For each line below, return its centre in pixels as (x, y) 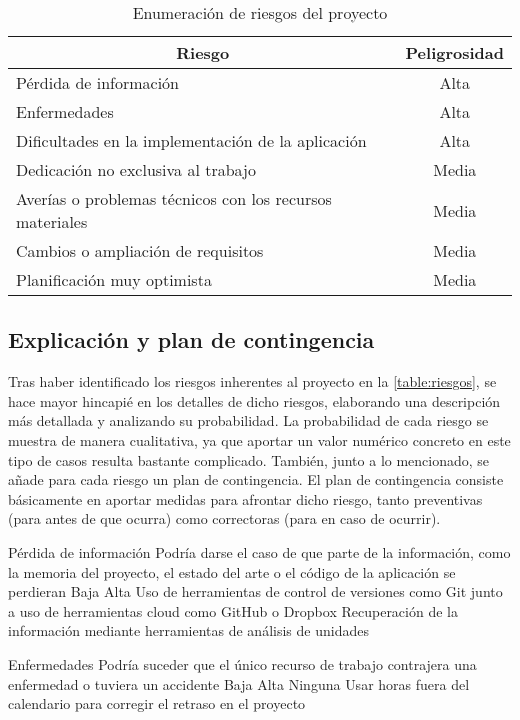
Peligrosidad (454, 52)
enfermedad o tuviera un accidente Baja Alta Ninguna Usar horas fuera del (239, 683)
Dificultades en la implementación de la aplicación (191, 140)
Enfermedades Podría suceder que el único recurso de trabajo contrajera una (242, 663)
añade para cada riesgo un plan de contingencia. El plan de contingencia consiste (256, 479)
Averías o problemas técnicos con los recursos (174, 198)
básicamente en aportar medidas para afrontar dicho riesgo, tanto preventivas (245, 498)
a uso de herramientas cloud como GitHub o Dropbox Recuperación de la (233, 610)
